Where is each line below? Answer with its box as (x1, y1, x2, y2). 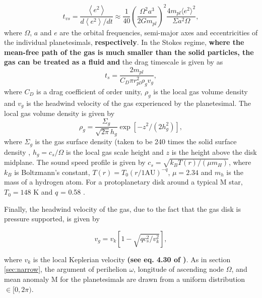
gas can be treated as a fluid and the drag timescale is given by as (4, 56, 223, 67)
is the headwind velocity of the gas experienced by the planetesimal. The (26, 97, 251, 108)
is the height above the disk (171, 146, 257, 157)
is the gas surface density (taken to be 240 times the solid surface (35, 136, 237, 147)
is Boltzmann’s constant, (14, 166, 90, 177)
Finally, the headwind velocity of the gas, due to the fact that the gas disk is (4, 203, 241, 214)
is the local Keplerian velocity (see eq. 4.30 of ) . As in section (33, 254, 231, 264)
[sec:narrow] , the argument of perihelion (4, 264, 127, 274)
